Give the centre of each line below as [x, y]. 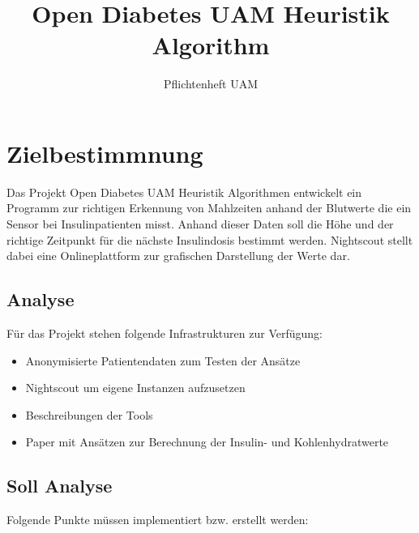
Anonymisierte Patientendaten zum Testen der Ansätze [163, 360]
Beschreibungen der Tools [89, 414]
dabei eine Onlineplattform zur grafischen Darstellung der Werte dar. [178, 256]
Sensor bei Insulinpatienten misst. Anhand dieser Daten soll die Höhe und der [200, 224]
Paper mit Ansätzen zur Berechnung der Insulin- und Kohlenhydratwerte [207, 442]
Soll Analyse [60, 486]
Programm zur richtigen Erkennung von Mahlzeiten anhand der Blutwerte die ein [209, 208]
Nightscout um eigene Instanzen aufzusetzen [135, 388]
